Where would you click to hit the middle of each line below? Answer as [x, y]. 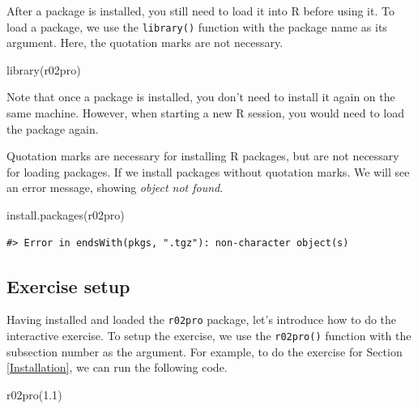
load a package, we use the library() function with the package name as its [197, 26]
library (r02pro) [44, 69]
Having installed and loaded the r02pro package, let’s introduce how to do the [202, 320]
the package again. [53, 128]
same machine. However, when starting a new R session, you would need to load [205, 113]
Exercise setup [68, 285]
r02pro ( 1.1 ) [34, 394]
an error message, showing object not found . [115, 187]
